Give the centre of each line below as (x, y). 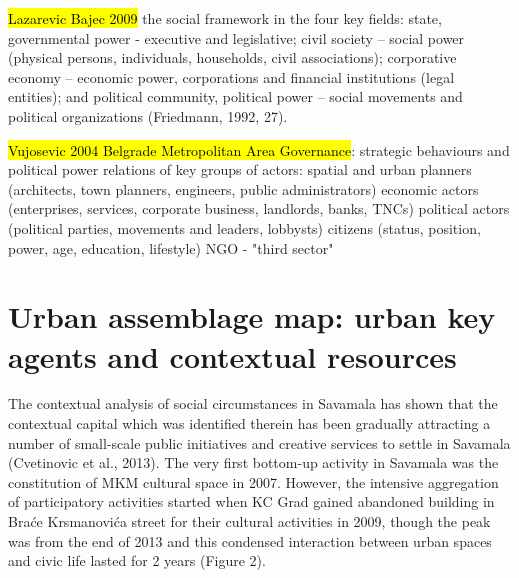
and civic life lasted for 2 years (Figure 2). (137, 560)
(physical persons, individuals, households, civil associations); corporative (232, 57)
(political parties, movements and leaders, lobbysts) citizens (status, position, (244, 227)
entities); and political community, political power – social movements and (235, 96)
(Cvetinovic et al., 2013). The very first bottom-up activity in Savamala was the (253, 462)
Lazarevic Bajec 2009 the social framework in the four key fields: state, (225, 18)
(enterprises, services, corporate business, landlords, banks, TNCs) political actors (259, 208)
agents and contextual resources (232, 355)
